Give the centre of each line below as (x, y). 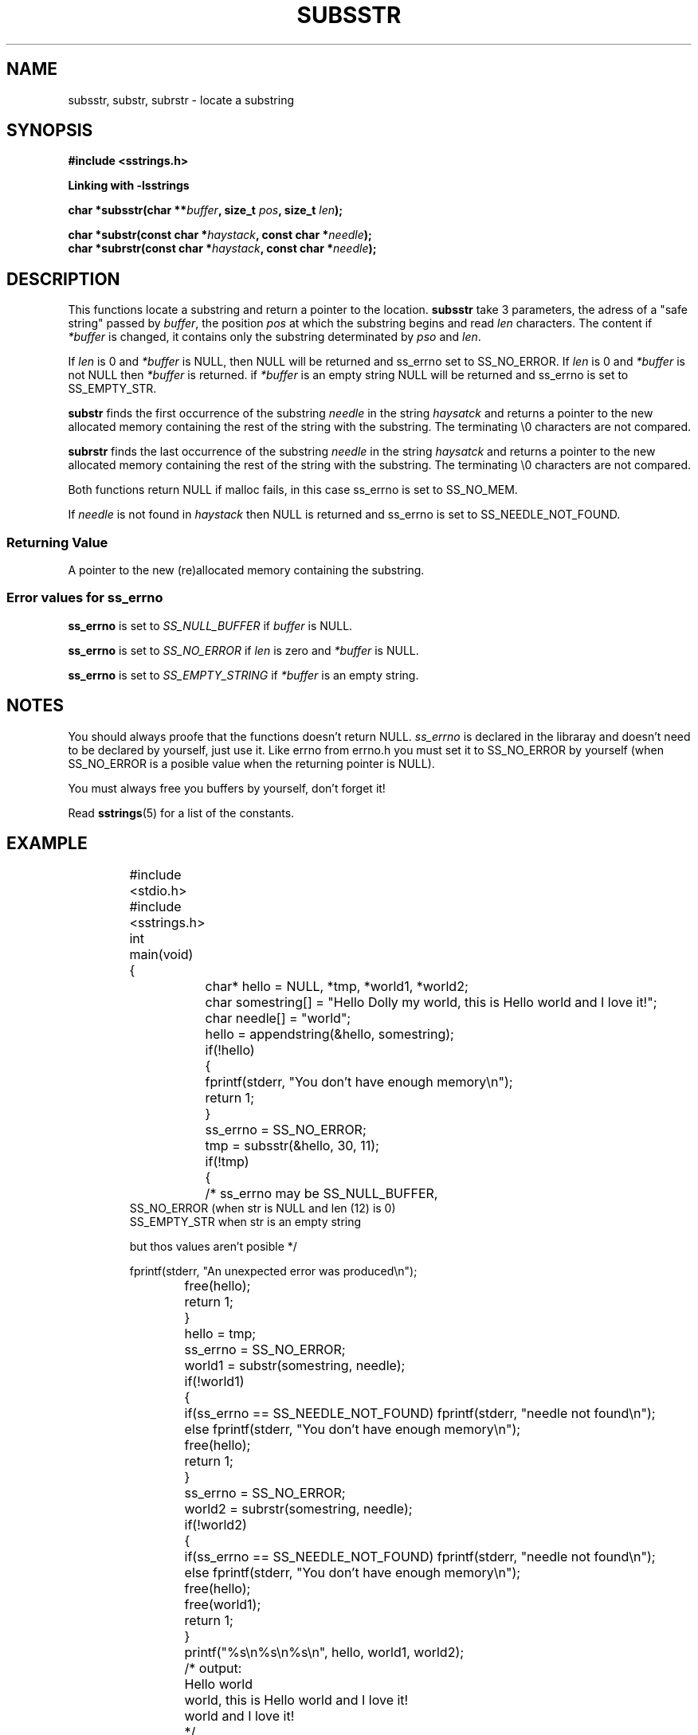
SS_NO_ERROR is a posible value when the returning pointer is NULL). (251, 763)
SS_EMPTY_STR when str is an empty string (245, 1222)
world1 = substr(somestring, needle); (295, 1366)
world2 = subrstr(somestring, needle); (298, 1509)
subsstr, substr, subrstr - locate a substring (181, 100)
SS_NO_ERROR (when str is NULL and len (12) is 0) (263, 1208)
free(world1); (223, 1605)
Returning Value (57, 542)
